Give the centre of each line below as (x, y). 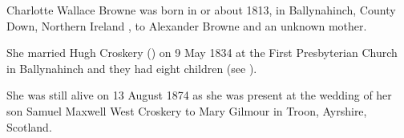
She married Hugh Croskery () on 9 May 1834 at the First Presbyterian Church (202, 53)
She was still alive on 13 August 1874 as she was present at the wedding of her (199, 95)
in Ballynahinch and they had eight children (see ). (132, 68)
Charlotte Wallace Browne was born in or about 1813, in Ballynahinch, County (201, 10)
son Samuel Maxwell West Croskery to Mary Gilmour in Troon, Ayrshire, (187, 110)
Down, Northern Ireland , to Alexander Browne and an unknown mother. (187, 25)
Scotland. (29, 126)
